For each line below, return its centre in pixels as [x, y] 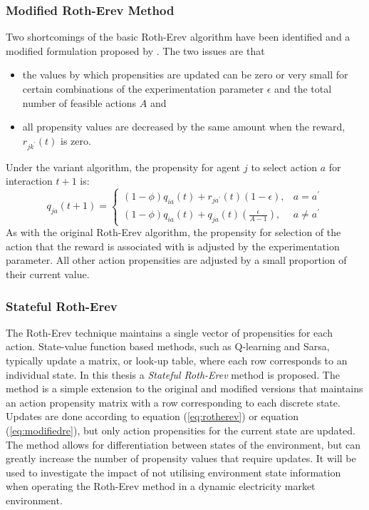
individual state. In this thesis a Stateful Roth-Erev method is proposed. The [173, 374]
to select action [284, 167]
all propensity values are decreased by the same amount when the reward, [184, 127]
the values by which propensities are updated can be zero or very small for [185, 75]
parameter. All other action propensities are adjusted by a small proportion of [176, 260]
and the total [303, 88]
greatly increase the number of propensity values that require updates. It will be [181, 458]
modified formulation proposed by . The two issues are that [135, 50]
